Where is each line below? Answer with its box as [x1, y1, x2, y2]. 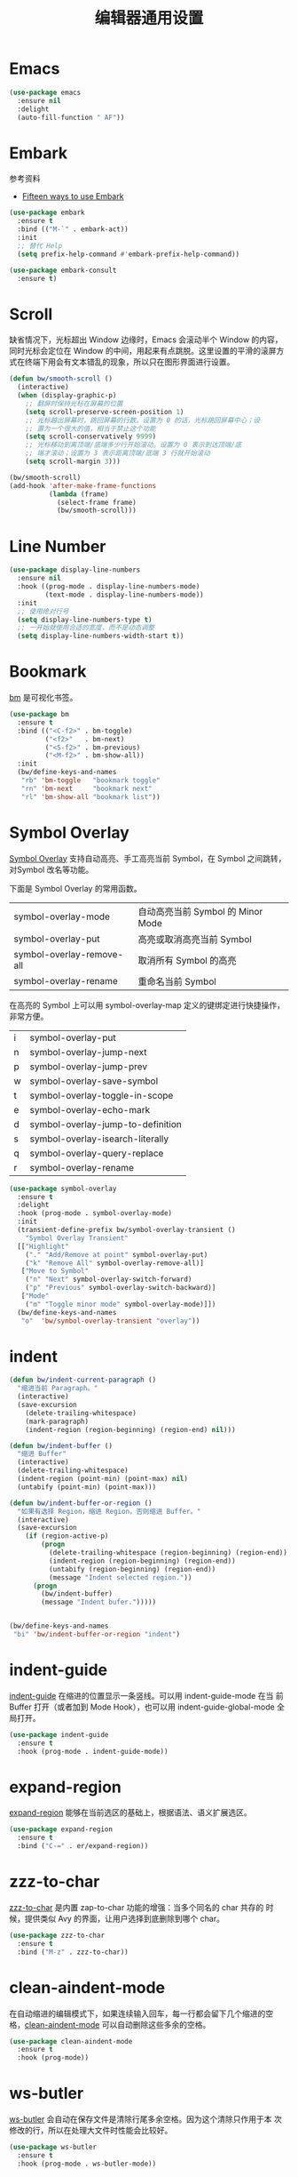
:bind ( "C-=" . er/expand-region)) [17, 1842, 149, 1851]
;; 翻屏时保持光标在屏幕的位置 [25, 399, 123, 408]
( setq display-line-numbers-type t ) [17, 615, 153, 624]
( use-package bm [9, 710, 69, 719]
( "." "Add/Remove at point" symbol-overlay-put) [25, 1250, 208, 1259]
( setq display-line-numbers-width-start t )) [17, 632, 184, 641]
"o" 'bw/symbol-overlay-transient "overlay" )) [20, 1317, 200, 1325]
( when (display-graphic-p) [17, 391, 117, 400]
